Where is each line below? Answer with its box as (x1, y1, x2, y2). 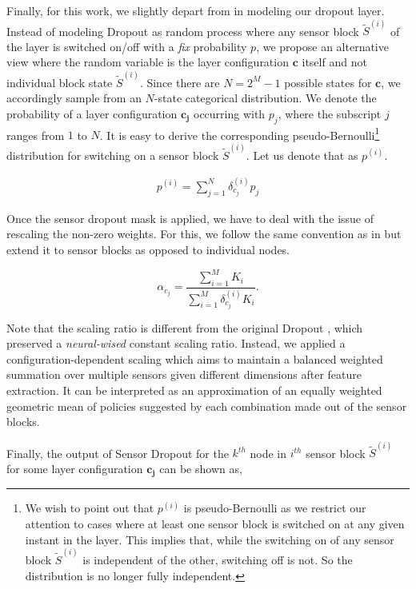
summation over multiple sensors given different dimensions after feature (6, 366, 362, 383)
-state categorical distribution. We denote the (154, 90, 377, 106)
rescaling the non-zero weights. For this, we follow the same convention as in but (6, 225, 402, 242)
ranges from (6, 126, 65, 143)
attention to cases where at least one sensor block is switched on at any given (25, 515, 405, 532)
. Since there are (139, 74, 220, 90)
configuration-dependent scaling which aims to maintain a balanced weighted (6, 350, 383, 367)
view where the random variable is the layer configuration (6, 54, 289, 70)
